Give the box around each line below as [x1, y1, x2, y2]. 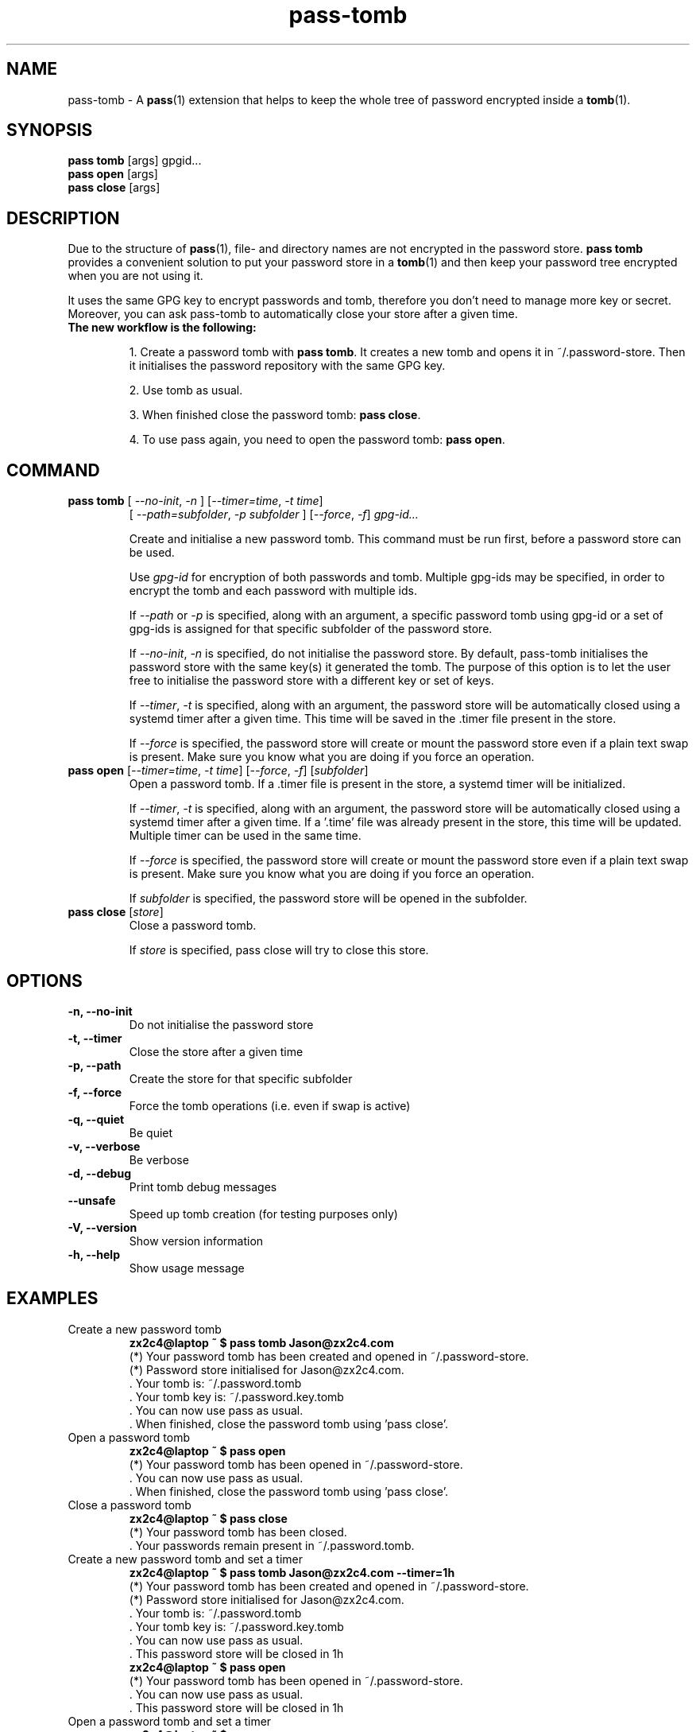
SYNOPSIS [6, 120, 93, 141]
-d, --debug [68, 1166, 131, 1180]
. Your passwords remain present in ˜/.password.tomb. [129, 1538, 415, 1552]
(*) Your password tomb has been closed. [129, 1524, 347, 1539]
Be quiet [129, 1125, 173, 1140]
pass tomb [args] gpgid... [68, 153, 202, 168]
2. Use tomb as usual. [129, 383, 243, 398]
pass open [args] [68, 167, 158, 181]
